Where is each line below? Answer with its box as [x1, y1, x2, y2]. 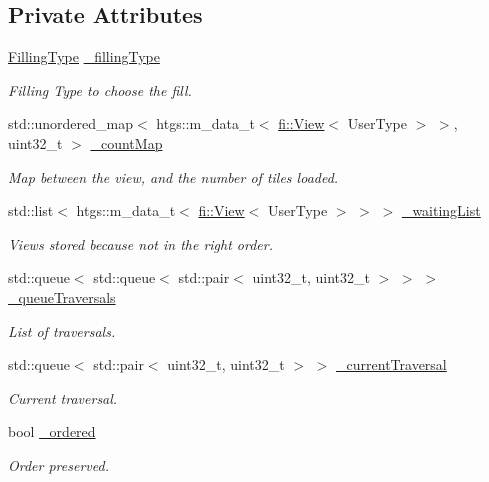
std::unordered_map [8, 113, 134, 134]
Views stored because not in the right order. [8, 233, 274, 254]
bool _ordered [8, 421, 96, 442]
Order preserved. [8, 454, 109, 475]
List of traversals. [8, 320, 116, 341]
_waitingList [401, 200, 481, 221]
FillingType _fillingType [8, 46, 160, 67]
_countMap [90, 132, 163, 153]
